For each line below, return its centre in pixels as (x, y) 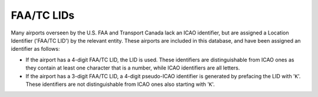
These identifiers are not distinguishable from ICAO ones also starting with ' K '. (120, 84)
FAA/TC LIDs (43, 15)
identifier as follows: (35, 49)
